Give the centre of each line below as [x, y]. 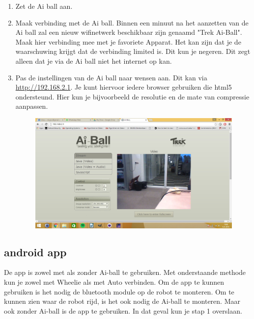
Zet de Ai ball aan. [44, 6]
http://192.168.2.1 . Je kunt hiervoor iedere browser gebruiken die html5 [124, 87]
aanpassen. [32, 106]
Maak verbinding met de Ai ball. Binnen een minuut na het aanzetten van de [132, 22]
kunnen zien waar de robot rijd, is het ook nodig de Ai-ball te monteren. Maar [122, 301]
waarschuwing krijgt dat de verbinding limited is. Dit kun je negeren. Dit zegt [133, 51]
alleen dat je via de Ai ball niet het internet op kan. [94, 61]
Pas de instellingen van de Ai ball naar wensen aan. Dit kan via [111, 77]
